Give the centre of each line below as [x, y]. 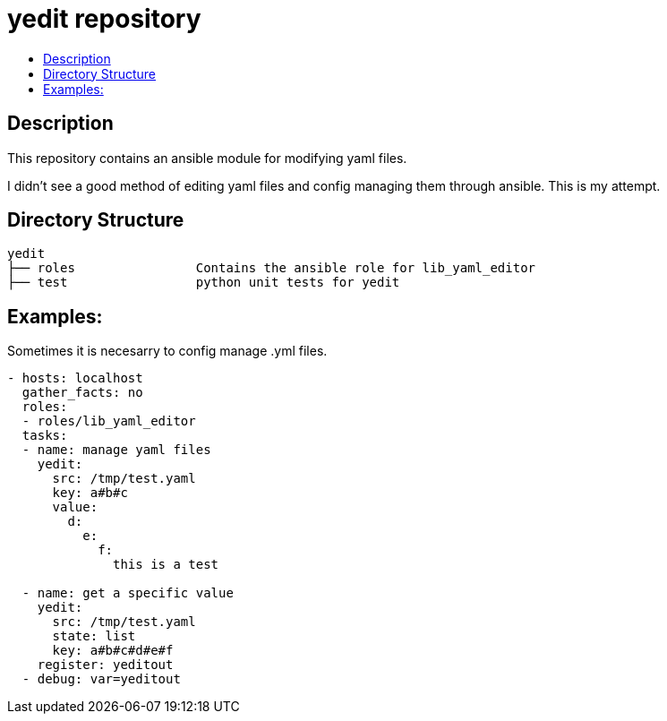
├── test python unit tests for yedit [204, 283]
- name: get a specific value [128, 593]
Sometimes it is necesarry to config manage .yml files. [167, 351]
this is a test [166, 565]
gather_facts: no [82, 393]
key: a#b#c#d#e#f [113, 651]
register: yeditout [105, 665]
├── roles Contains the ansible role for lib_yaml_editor [272, 268]
